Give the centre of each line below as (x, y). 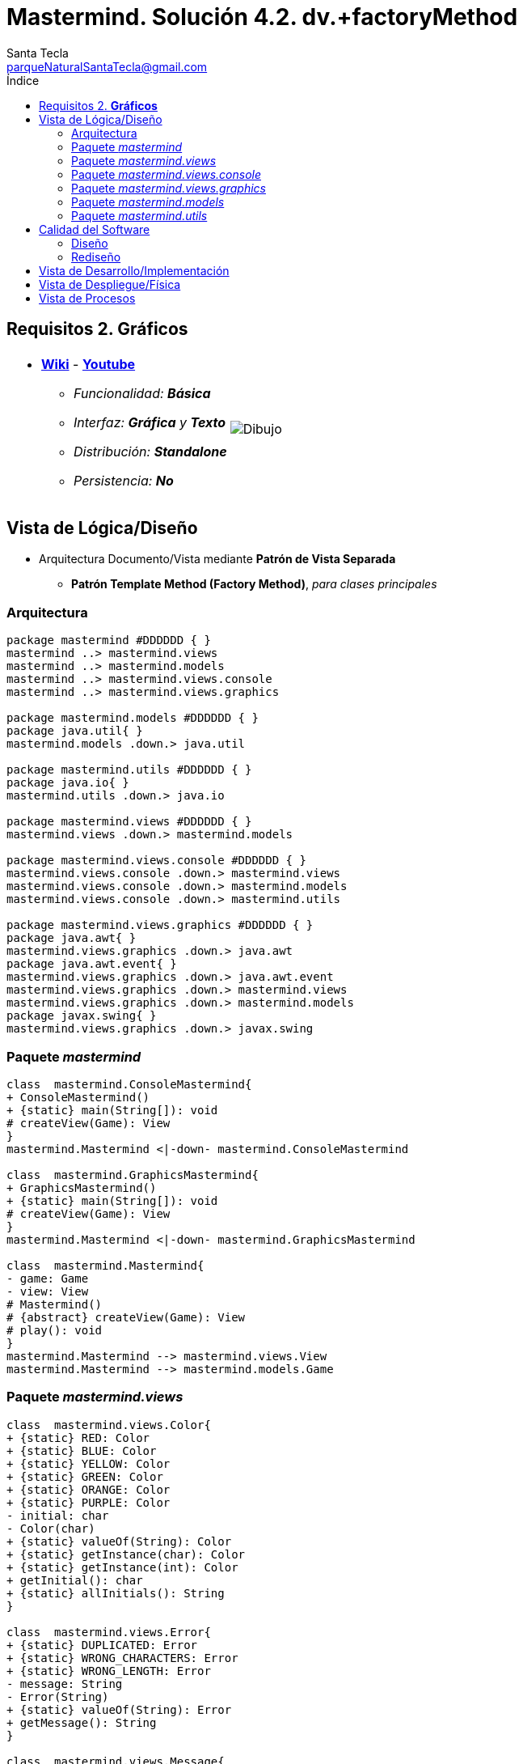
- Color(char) (51, 1528)
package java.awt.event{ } (92, 964)
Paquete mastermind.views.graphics (169, 188)
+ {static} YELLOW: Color (89, 1463)
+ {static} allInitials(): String (116, 1593)
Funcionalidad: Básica (142, 393)
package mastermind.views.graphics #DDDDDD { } (160, 925)
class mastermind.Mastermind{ (105, 1265)
